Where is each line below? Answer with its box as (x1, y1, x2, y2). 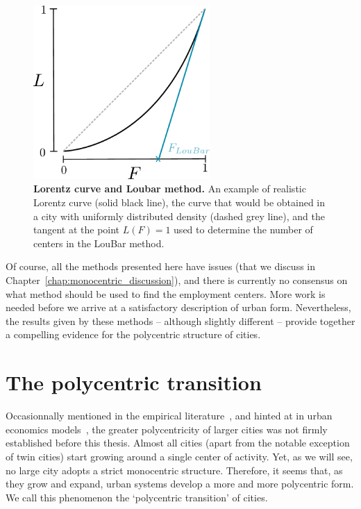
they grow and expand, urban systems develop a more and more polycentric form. (6, 476, 354, 491)
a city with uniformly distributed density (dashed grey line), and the (33, 208, 326, 223)
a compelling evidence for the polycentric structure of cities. (6, 327, 261, 342)
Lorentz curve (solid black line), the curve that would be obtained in (33, 195, 326, 210)
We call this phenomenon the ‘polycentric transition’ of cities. (6, 490, 268, 504)
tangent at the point (33, 222, 120, 237)
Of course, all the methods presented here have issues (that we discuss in (6, 259, 316, 274)
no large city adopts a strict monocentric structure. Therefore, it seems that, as (6, 462, 343, 477)
